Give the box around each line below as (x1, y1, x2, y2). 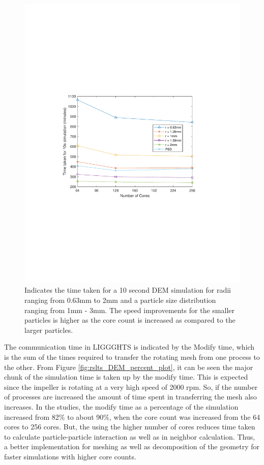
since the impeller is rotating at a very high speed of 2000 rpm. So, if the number (4, 381, 258, 392)
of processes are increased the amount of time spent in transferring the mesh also (4, 391, 257, 402)
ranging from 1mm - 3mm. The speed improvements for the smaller (24, 304, 234, 315)
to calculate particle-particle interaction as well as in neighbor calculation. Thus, (4, 431, 255, 442)
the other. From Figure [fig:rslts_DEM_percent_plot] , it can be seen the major (4, 361, 253, 372)
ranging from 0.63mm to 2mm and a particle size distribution (24, 295, 216, 305)
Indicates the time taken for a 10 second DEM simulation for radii (24, 285, 231, 295)
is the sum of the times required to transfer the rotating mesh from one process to (4, 352, 260, 362)
